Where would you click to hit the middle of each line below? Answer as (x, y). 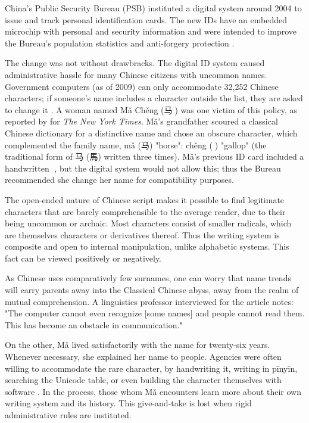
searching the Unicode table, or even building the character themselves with (143, 380)
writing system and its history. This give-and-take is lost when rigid (128, 403)
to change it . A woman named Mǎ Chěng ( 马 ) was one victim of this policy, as (151, 109)
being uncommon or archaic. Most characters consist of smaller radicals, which (148, 223)
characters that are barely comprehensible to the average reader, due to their (145, 211)
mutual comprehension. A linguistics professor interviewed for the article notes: (149, 301)
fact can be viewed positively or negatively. (83, 258)
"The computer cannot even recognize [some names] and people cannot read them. (155, 313)
